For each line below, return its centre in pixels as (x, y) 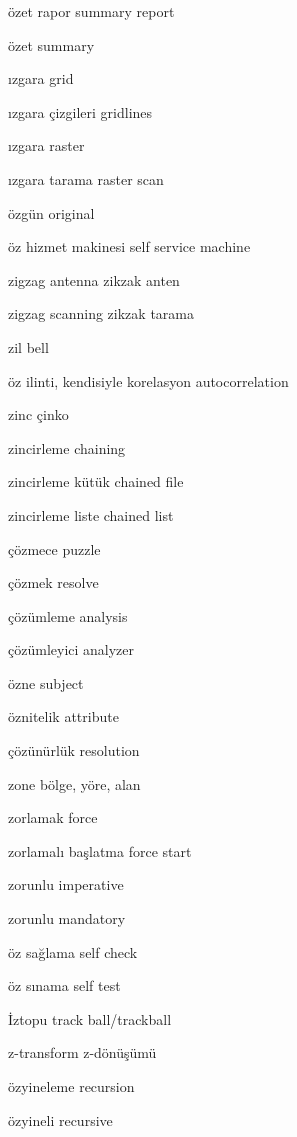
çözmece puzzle (54, 548)
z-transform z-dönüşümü (82, 1052)
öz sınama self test (64, 985)
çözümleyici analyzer (71, 649)
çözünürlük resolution (74, 750)
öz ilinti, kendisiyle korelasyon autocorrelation (148, 380)
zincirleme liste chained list (91, 514)
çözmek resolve (53, 582)
